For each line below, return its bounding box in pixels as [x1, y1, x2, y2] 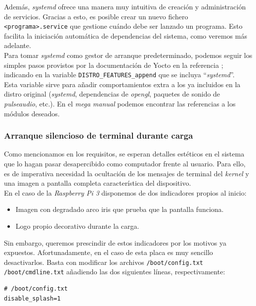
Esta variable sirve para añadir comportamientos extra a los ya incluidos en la [4, 79, 241, 89]
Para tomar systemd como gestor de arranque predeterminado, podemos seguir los [4, 50, 253, 60]
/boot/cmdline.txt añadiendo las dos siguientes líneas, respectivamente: [4, 266, 225, 277]
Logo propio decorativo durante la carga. [15, 221, 139, 231]
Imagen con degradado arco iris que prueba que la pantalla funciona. [15, 204, 224, 214]
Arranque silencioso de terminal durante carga [4, 129, 193, 142]
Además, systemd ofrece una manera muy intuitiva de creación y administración [4, 1, 246, 11]
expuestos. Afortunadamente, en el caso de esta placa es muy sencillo [4, 247, 213, 257]
